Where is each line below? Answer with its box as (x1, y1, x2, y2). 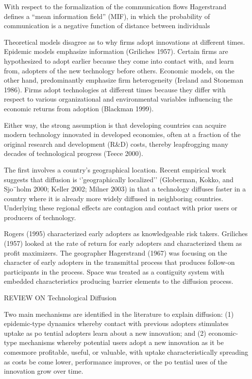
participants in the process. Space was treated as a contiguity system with (4, 266, 224, 276)
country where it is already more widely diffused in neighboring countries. (4, 193, 223, 203)
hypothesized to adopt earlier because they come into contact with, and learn (4, 55, 234, 66)
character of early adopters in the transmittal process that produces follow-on (4, 257, 235, 267)
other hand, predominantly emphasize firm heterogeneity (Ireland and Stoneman (4, 75, 244, 85)
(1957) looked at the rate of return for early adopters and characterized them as (4, 238, 242, 248)
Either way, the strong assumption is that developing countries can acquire (4, 120, 227, 130)
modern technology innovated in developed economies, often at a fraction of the (4, 129, 241, 139)
